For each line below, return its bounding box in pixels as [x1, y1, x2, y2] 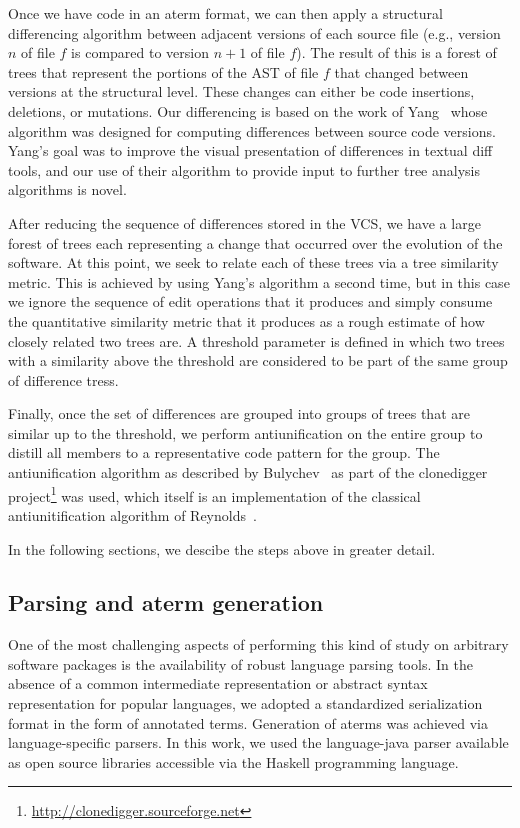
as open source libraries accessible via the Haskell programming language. [8, 751, 459, 772]
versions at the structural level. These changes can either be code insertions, [8, 81, 475, 102]
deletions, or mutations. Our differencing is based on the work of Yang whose [8, 100, 488, 121]
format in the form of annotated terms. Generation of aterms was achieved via [8, 712, 489, 733]
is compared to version [71, 42, 210, 63]
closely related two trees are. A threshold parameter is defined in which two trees [8, 330, 505, 351]
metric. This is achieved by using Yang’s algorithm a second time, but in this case [8, 271, 510, 292]
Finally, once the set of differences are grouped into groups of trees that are [8, 403, 470, 424]
